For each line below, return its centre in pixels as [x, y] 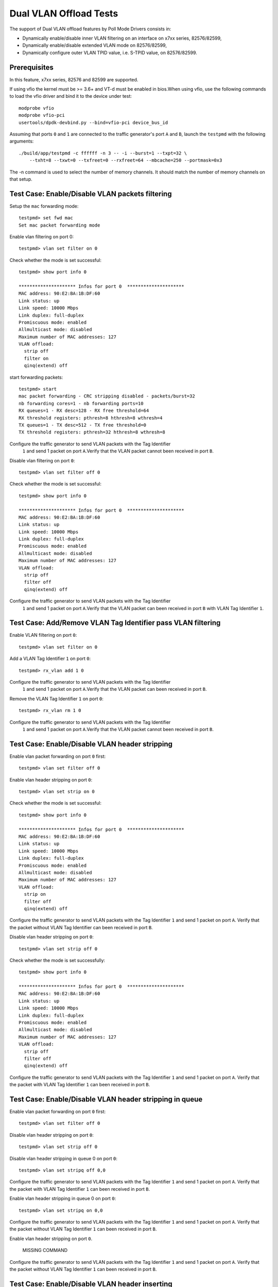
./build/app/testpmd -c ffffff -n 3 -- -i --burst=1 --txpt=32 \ [103, 153]
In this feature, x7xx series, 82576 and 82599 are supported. [74, 79]
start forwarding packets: [36, 377]
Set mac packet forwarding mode [59, 225]
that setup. [21, 179]
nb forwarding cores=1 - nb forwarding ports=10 [81, 403]
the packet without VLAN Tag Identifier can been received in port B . [81, 927]
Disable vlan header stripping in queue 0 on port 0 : [64, 1158]
